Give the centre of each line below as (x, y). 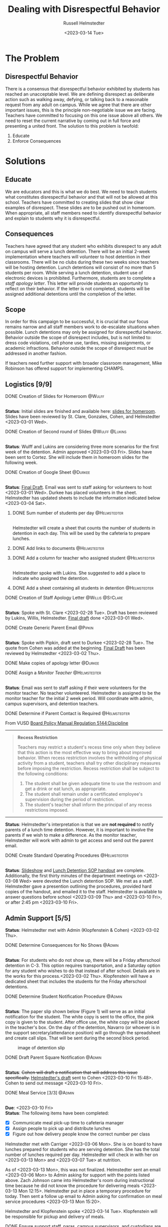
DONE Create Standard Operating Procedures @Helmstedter (67, 855)
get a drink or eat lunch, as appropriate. (65, 789)
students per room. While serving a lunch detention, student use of (74, 272)
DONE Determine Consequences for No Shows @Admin (62, 945)
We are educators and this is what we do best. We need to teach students (81, 192)
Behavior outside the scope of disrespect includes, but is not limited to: (78, 338)
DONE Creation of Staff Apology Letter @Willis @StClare (64, 598)
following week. (21, 463)
